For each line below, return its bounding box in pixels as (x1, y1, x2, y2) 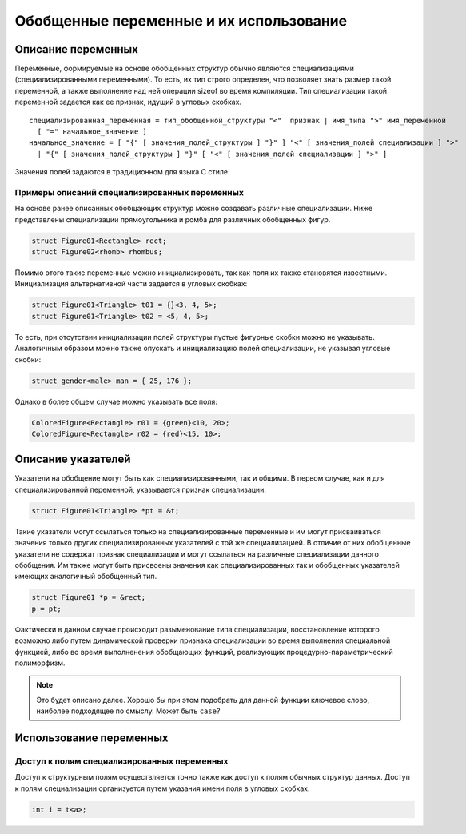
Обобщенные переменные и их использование (14, 12, 348, 30)
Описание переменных (14, 42, 139, 56)
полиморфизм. (14, 658, 66, 668)
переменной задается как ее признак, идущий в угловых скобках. (14, 97, 242, 107)
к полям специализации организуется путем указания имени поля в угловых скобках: (14, 784, 311, 793)
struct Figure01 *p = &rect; (31, 593, 146, 602)
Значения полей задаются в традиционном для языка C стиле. (14, 167, 231, 177)
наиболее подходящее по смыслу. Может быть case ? (36, 706, 221, 716)
